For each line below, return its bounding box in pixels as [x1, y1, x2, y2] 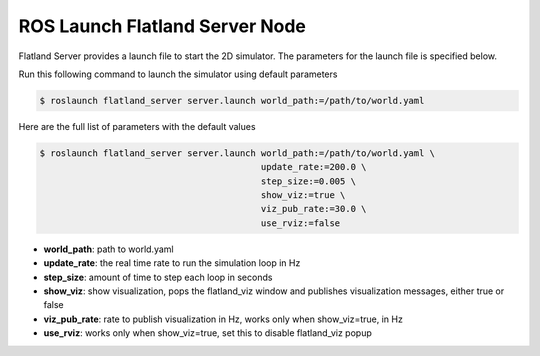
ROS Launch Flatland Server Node [18, 15, 307, 37]
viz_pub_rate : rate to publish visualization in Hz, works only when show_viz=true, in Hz [43, 313, 404, 325]
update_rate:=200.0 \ [260, 161, 367, 173]
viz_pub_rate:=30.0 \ [260, 203, 367, 215]
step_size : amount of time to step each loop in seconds [43, 271, 273, 283]
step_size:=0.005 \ [260, 175, 357, 187]
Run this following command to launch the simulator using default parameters [18, 68, 338, 80]
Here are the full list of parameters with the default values [18, 120, 256, 132]
